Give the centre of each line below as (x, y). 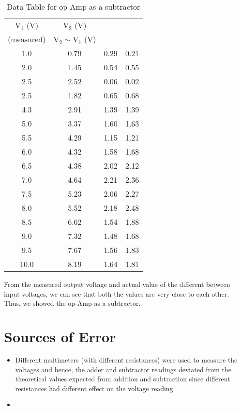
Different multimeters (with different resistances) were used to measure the (126, 359)
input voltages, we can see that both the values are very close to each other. (117, 293)
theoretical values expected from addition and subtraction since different (123, 379)
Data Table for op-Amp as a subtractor (74, 7)
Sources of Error (60, 336)
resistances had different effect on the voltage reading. (95, 388)
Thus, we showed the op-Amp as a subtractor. (72, 303)
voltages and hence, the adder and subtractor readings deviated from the (123, 369)
